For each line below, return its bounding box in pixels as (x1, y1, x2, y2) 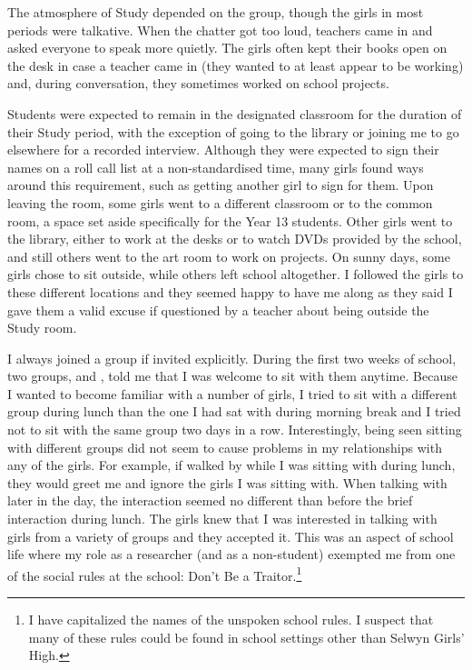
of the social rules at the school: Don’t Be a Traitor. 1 (7, 563, 302, 585)
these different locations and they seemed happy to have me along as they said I (7, 282, 453, 301)
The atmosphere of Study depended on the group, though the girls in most (7, 3, 424, 21)
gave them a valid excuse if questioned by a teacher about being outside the (7, 300, 429, 319)
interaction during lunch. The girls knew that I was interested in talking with (7, 509, 438, 528)
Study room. (7, 318, 77, 337)
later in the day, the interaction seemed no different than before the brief (7, 491, 413, 510)
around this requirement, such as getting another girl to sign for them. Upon (7, 175, 434, 195)
